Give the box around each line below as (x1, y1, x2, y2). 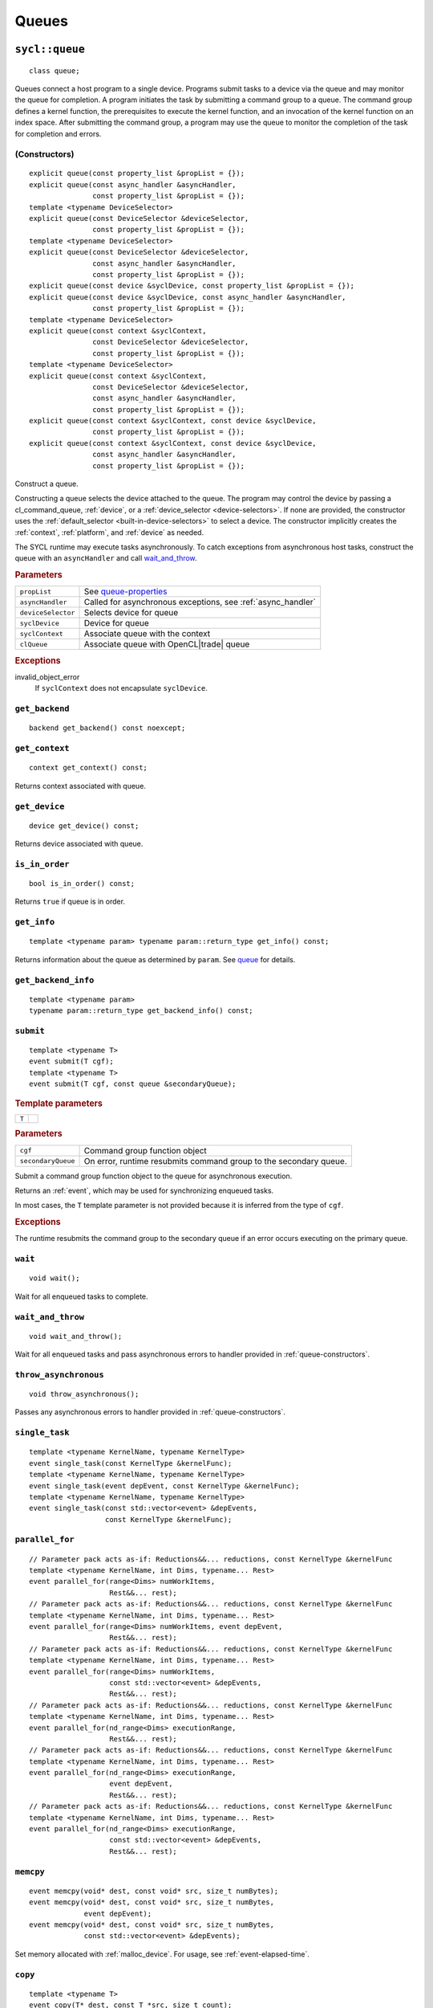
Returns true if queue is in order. (14, 896, 126, 907)
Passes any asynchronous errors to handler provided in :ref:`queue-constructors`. (14, 1407, 286, 1417)
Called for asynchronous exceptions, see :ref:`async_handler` (83, 597, 316, 608)
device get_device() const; (29, 821, 140, 831)
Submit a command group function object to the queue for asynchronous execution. (14, 1171, 293, 1181)
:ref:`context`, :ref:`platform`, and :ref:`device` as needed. (14, 527, 204, 537)
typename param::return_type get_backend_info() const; (29, 1006, 253, 1015)
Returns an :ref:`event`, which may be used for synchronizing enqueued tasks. (14, 1186, 274, 1195)
